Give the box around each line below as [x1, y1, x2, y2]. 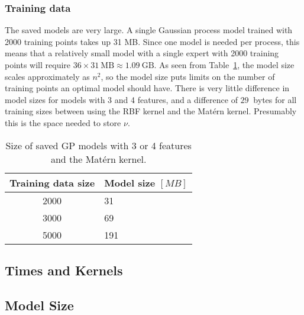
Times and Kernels [5, 261, 123, 279]
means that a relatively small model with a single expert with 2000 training [5, 47, 279, 59]
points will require [5, 59, 71, 70]
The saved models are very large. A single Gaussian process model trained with [5, 24, 293, 36]
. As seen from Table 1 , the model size [154, 59, 295, 70]
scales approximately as [5, 70, 90, 82]
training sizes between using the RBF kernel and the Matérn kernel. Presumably [5, 105, 297, 117]
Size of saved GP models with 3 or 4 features [5, 138, 192, 152]
